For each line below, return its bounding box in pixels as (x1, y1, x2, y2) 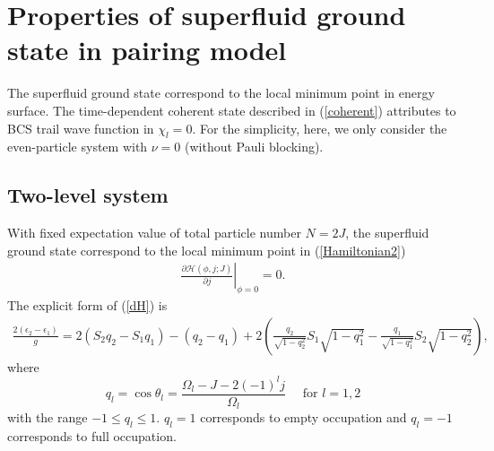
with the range (7, 408, 88, 427)
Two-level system (7, 181, 169, 209)
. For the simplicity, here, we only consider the (192, 118, 447, 137)
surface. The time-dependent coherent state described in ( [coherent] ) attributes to (7, 100, 456, 119)
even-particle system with (7, 137, 148, 156)
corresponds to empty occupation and (200, 408, 407, 427)
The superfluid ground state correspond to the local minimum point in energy (7, 83, 435, 102)
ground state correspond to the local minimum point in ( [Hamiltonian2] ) (7, 240, 406, 259)
